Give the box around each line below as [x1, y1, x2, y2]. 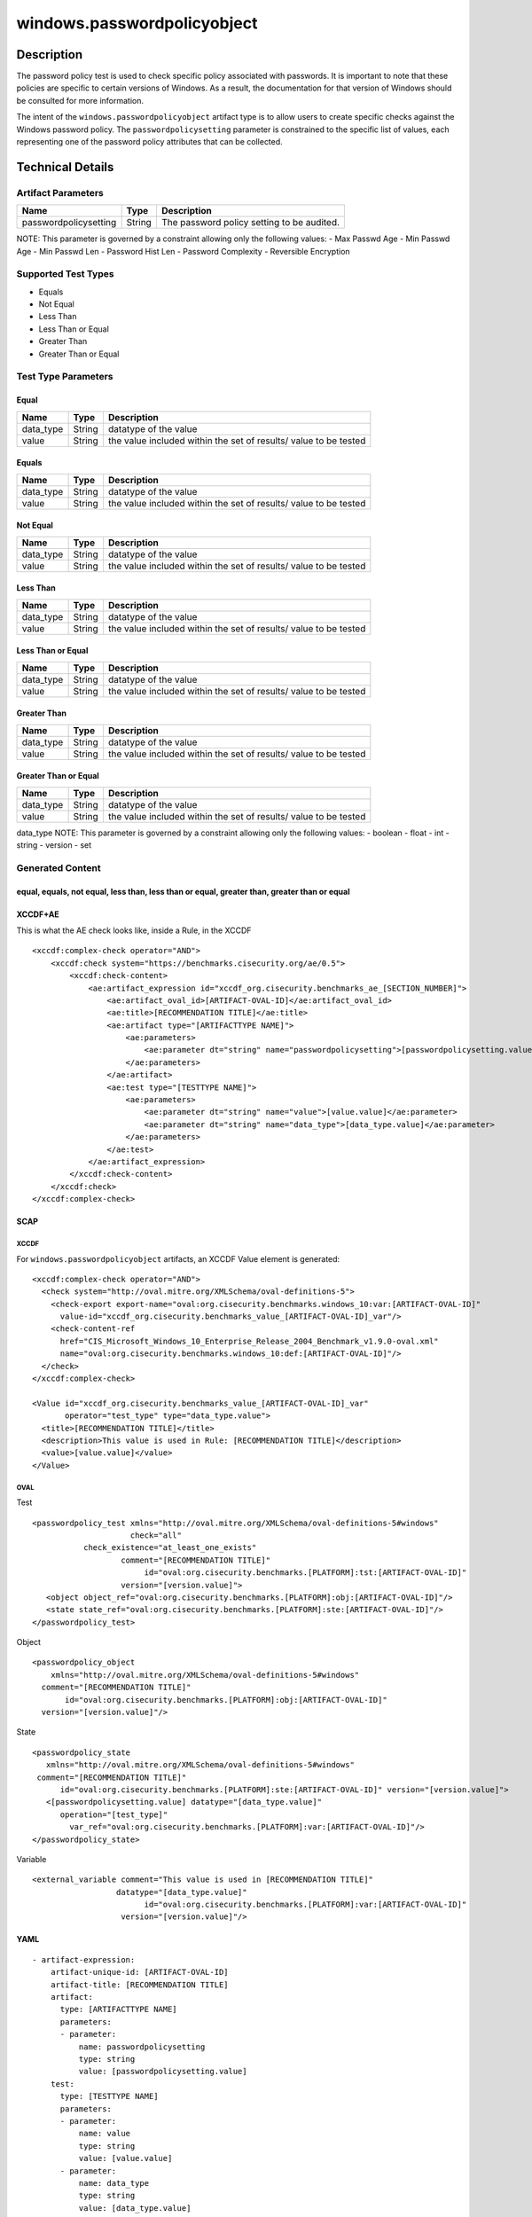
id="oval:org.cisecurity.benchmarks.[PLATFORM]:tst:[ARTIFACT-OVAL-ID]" [144, 1568, 467, 1578]
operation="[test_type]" [59, 1809, 168, 1820]
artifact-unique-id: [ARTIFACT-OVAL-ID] [50, 1967, 230, 1978]
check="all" [129, 1530, 182, 1540]
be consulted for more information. [16, 95, 144, 106]
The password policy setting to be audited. [160, 216, 340, 229]
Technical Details [16, 160, 114, 175]
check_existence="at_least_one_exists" [82, 1543, 257, 1553]
